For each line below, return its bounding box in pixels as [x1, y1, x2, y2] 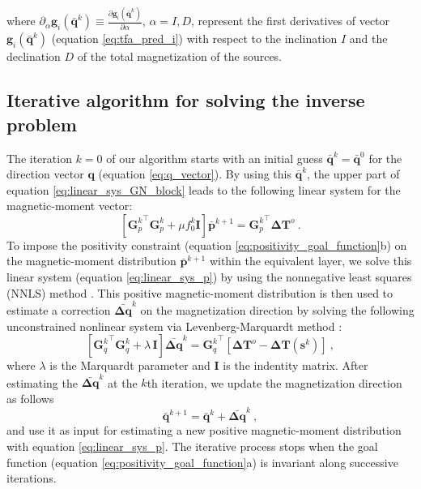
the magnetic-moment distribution [6, 252, 176, 269]
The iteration [6, 149, 72, 166]
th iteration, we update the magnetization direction [147, 374, 402, 391]
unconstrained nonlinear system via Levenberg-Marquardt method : [6, 317, 342, 334]
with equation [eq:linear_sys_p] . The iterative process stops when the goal [6, 437, 378, 454]
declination [6, 48, 61, 65]
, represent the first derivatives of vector [191, 12, 390, 29]
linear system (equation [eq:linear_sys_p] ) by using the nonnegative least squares [6, 268, 412, 285]
